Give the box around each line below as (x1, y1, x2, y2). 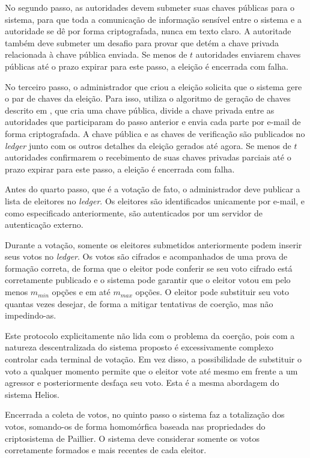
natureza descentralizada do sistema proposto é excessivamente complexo (5, 341, 273, 353)
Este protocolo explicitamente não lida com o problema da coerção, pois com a (5, 329, 295, 341)
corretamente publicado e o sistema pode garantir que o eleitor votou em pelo (5, 273, 291, 286)
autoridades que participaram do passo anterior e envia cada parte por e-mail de (5, 115, 301, 128)
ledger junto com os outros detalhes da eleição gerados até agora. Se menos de (5, 139, 291, 151)
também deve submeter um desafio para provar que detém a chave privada (5, 36, 279, 49)
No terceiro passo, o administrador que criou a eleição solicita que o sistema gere (5, 80, 302, 93)
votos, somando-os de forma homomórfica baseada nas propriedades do (5, 420, 266, 432)
